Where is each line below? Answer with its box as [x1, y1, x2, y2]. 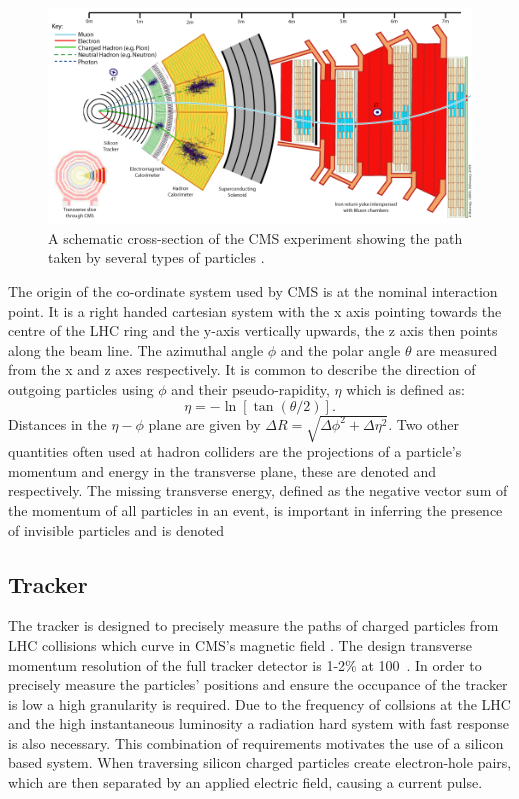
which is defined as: [346, 379, 465, 400]
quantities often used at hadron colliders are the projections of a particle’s [8, 441, 462, 462]
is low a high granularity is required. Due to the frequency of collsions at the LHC [8, 693, 511, 714]
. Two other [388, 413, 459, 434]
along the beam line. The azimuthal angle [8, 339, 264, 360]
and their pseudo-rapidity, [171, 379, 330, 400]
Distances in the [8, 413, 107, 434]
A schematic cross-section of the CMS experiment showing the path [48, 227, 463, 248]
